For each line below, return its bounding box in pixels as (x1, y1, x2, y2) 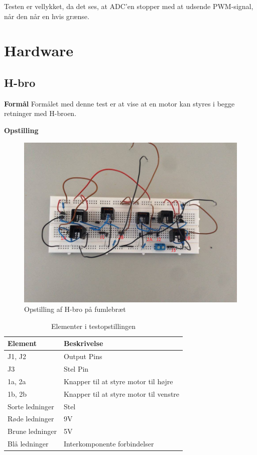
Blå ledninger (8, 438, 49, 449)
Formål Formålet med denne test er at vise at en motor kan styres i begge (4, 98, 235, 108)
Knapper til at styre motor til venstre (63, 388, 180, 399)
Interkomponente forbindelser (63, 438, 154, 449)
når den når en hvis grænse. (4, 11, 89, 21)
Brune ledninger (8, 426, 57, 436)
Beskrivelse (63, 338, 103, 349)
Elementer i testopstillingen (51, 320, 136, 331)
